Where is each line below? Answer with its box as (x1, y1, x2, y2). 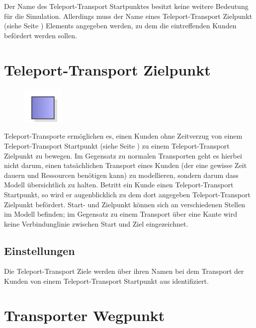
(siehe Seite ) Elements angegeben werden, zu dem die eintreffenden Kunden (4, 20, 237, 31)
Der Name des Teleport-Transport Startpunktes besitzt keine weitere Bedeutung (4, 1, 249, 11)
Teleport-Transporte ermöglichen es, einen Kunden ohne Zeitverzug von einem (4, 131, 243, 141)
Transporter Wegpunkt (4, 305, 165, 325)
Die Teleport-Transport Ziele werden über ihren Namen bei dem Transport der (4, 266, 244, 276)
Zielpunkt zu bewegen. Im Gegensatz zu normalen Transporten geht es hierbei (4, 150, 242, 161)
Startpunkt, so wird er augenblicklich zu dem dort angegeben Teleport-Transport (4, 189, 251, 199)
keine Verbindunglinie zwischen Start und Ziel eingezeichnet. (4, 218, 188, 229)
